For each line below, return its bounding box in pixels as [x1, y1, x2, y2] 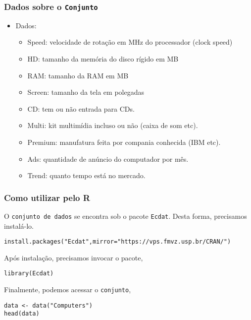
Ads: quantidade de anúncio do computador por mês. [27, 153, 189, 164]
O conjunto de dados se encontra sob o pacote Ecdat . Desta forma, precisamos [4, 210, 247, 221]
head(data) [4, 310, 40, 318]
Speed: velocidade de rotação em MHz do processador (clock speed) [27, 37, 233, 47]
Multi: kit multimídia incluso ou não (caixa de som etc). [27, 120, 198, 130]
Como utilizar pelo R [4, 191, 90, 203]
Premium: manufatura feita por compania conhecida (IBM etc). [27, 136, 221, 147]
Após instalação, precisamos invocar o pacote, [4, 252, 143, 262]
